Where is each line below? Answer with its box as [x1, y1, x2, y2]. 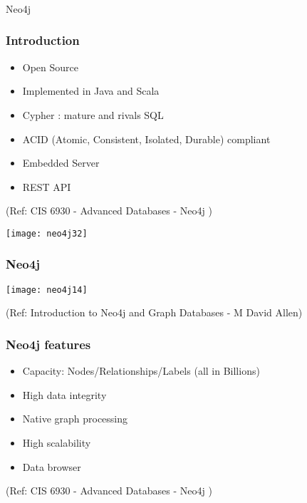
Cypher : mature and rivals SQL [22, 107, 164, 122]
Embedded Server [22, 155, 100, 170]
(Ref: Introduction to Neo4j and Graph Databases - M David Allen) [6, 305, 303, 320]
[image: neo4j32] [6, 228, 88, 239]
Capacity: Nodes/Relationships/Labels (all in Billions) [22, 363, 260, 378]
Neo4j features [6, 335, 91, 353]
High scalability [22, 435, 91, 450]
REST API [22, 179, 71, 194]
